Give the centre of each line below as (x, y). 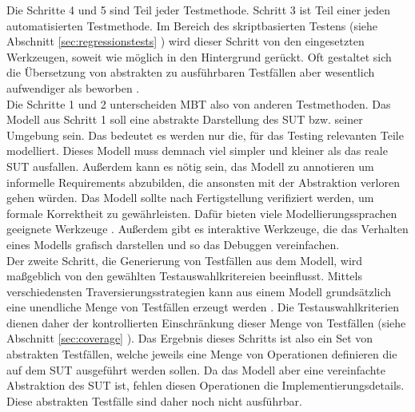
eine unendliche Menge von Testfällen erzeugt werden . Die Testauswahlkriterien (203, 307)
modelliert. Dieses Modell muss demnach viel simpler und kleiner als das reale (197, 151)
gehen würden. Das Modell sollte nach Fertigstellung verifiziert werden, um (190, 198)
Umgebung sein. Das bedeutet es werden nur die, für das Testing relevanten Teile (205, 135)
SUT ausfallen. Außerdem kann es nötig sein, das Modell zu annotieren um (190, 166)
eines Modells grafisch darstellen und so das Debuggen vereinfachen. (173, 244)
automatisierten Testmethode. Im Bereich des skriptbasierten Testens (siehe (192, 25)
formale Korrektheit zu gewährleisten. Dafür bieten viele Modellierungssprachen (202, 213)
